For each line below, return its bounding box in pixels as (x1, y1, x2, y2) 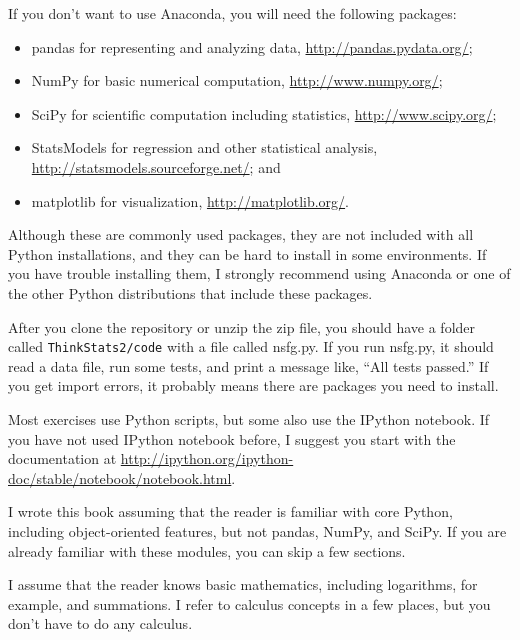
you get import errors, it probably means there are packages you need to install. (8, 375, 499, 396)
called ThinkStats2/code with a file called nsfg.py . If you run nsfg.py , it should (8, 336, 494, 357)
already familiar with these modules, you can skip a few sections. (8, 540, 406, 561)
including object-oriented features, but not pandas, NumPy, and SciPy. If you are (8, 520, 507, 541)
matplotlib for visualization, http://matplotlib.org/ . (31, 190, 349, 211)
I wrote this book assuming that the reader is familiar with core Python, (8, 501, 453, 522)
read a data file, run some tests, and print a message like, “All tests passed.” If (8, 355, 489, 376)
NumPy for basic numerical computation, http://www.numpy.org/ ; (31, 70, 443, 91)
